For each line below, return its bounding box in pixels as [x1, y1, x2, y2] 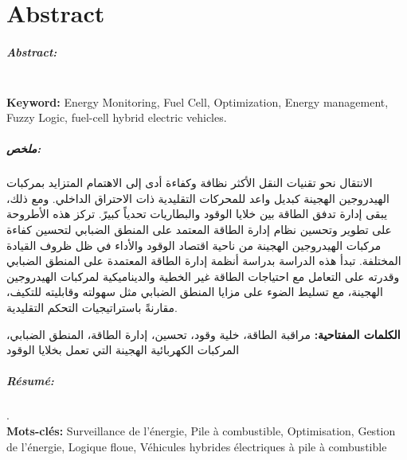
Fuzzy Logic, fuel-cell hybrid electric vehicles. [6, 109, 227, 126]
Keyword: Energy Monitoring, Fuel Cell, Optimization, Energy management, [6, 93, 389, 110]
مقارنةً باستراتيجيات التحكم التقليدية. [6, 299, 178, 316]
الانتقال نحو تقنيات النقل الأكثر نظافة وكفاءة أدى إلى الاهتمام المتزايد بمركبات [6, 174, 373, 191]
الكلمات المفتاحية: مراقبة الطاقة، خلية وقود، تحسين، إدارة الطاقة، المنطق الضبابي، [6, 326, 401, 342]
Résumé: [6, 372, 54, 389]
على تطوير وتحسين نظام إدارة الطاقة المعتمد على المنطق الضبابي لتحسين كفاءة [6, 221, 392, 238]
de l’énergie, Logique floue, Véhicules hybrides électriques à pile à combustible [6, 438, 387, 454]
